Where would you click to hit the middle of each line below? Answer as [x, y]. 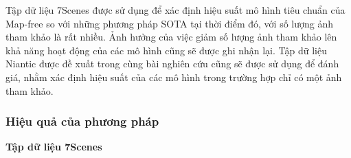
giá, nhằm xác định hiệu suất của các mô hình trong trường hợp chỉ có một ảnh [174, 77]
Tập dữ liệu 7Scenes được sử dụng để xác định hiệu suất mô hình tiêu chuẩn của [175, 10]
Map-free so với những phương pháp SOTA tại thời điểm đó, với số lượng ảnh [170, 23]
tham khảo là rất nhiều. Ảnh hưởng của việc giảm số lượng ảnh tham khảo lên [171, 37]
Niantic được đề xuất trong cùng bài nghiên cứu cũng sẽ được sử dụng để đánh [172, 64]
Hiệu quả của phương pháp [82, 121]
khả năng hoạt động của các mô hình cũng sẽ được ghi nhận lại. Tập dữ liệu [166, 50]
